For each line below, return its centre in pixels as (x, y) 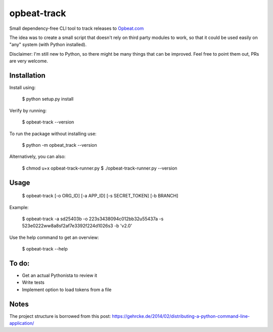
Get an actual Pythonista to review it (60, 275)
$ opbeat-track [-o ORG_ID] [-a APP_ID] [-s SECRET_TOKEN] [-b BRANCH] (100, 196)
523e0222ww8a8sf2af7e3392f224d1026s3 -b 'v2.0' (77, 226)
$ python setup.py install (48, 99)
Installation (27, 75)
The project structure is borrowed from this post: (60, 316)
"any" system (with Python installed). (48, 45)
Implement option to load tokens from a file (67, 289)
